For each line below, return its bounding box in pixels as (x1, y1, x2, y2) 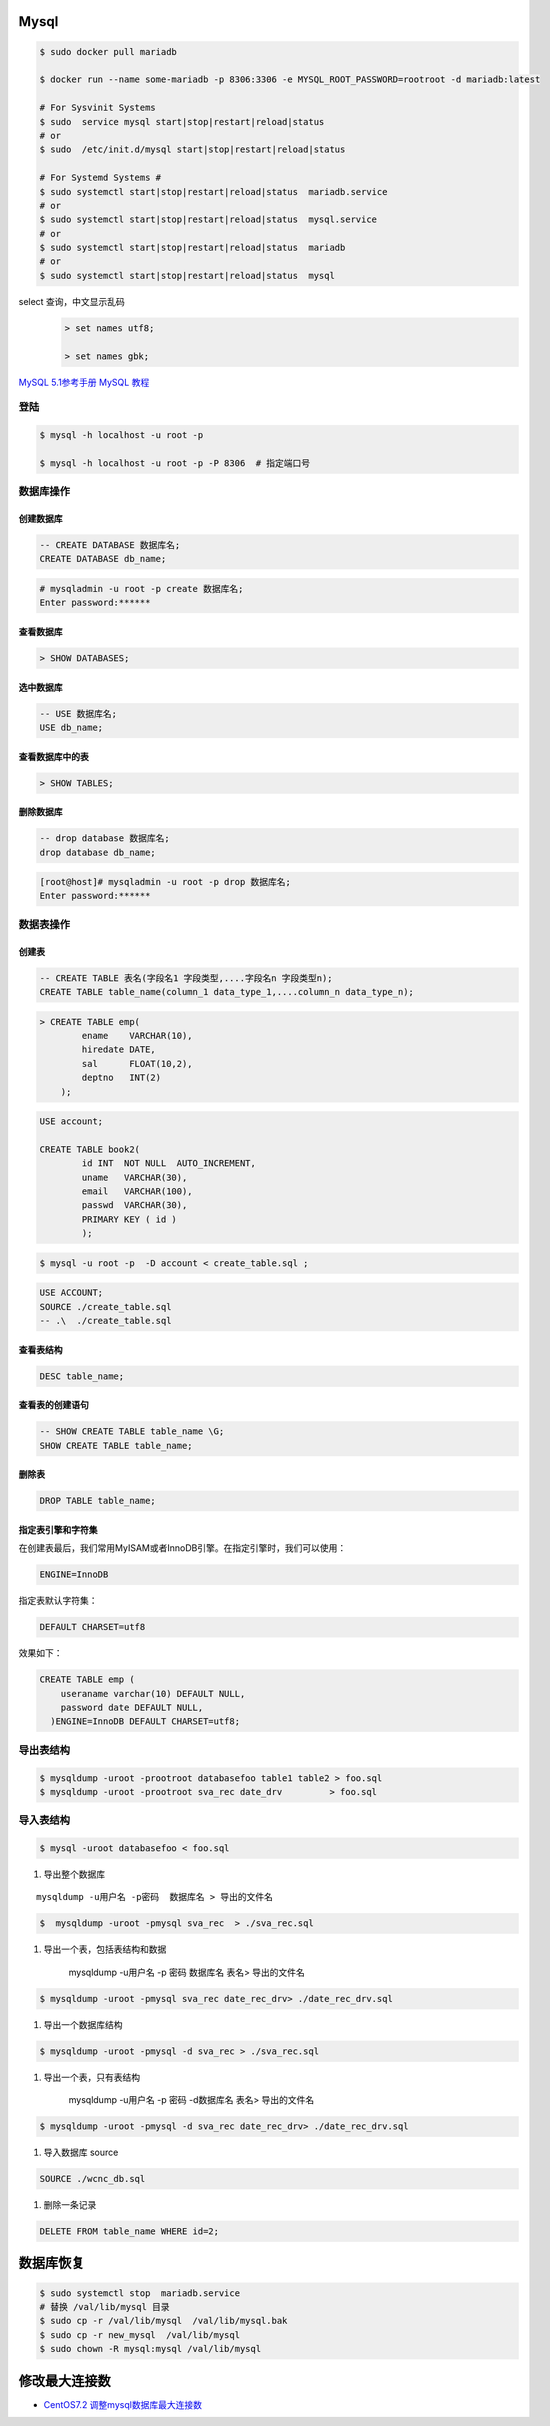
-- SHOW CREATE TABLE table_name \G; (39, 1426, 225, 1437)
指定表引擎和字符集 (18, 1523, 98, 1535)
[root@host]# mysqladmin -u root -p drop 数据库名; (39, 876, 292, 888)
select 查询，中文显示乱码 (18, 295, 125, 307)
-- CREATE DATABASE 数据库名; (39, 540, 181, 551)
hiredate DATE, (81, 1044, 157, 1055)
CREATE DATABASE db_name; (39, 553, 167, 565)
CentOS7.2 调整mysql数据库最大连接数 (43, 2398, 202, 2410)
